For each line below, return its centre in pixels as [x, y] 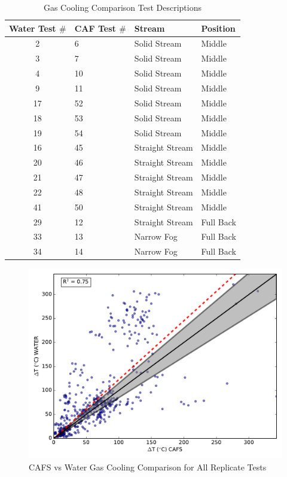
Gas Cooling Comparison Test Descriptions [122, 7]
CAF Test [95, 28]
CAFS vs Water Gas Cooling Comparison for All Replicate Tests [148, 467]
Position [218, 28]
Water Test [33, 28]
